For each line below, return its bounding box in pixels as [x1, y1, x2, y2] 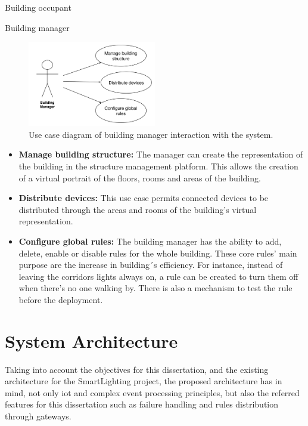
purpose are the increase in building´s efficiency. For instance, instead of [18, 258, 283, 271]
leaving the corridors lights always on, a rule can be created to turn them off [18, 270, 298, 282]
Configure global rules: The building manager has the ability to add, [18, 234, 282, 247]
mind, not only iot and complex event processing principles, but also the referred [5, 386, 300, 399]
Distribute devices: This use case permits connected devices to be [18, 192, 269, 204]
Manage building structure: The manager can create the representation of [18, 148, 303, 160]
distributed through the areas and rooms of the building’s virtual [18, 203, 257, 215]
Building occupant [5, 1, 71, 13]
